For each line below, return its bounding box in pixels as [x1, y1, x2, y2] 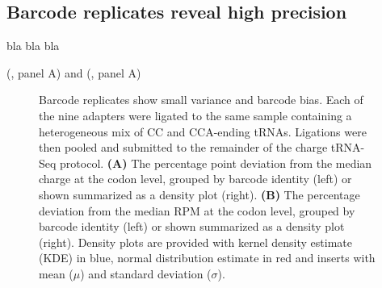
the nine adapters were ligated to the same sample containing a [39, 106, 352, 123]
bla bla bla [6, 37, 60, 54]
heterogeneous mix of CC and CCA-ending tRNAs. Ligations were [39, 123, 367, 140]
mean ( [39, 265, 73, 282]
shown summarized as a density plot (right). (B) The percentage [39, 186, 360, 202]
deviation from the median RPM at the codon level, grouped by [39, 202, 355, 219]
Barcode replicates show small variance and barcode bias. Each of [39, 91, 363, 108]
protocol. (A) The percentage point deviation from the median [60, 154, 372, 171]
